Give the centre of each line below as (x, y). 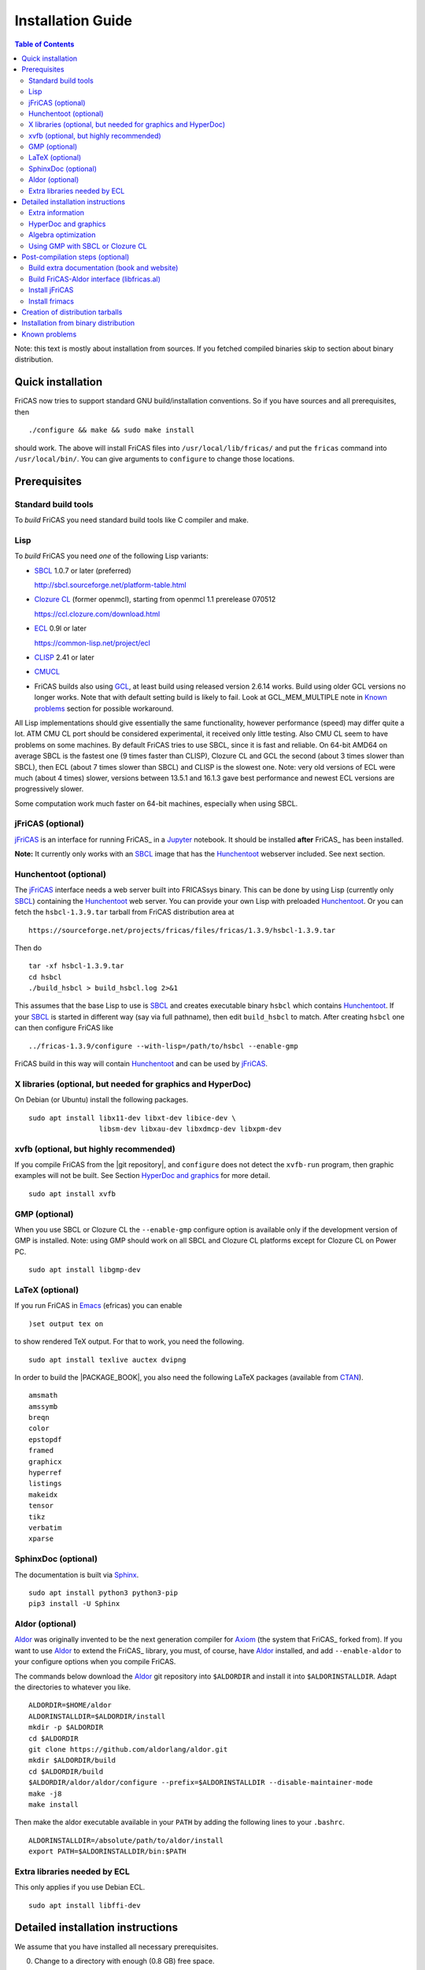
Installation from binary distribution (78, 323)
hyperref (45, 1473)
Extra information (57, 213)
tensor (41, 1506)
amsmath (43, 1396)
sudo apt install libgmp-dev (85, 1270)
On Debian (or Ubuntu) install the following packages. (102, 1100)
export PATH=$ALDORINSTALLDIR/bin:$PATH (107, 1851)
